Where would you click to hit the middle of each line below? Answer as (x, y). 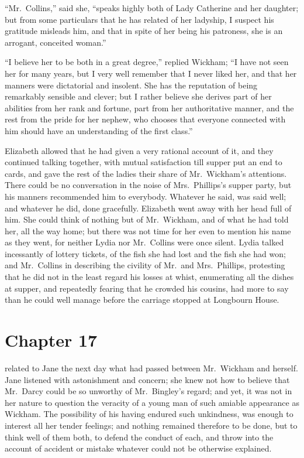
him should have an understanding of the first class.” (99, 130)
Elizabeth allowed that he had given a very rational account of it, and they (139, 150)
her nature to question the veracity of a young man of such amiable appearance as (152, 402)
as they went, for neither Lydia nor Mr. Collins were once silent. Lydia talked (144, 242)
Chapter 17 (51, 340)
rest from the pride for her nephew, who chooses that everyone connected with (145, 119)
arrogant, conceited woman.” (56, 42)
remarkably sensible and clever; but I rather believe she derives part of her (138, 96)
